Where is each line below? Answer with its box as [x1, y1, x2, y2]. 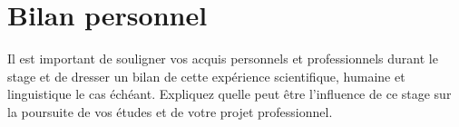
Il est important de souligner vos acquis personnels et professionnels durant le [7, 49, 438, 68]
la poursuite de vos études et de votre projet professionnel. [7, 102, 333, 121]
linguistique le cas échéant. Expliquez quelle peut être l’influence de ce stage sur [7, 84, 452, 103]
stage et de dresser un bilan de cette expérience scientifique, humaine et [7, 66, 405, 85]
